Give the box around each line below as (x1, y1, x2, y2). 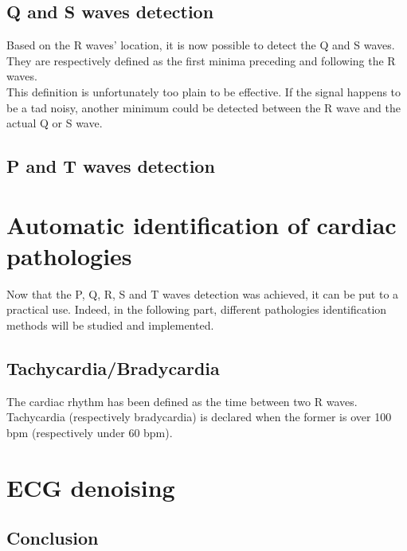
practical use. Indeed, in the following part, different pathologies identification (6, 301, 387, 318)
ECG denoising (6, 471, 175, 503)
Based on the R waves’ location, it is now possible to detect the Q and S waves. (6, 37, 395, 53)
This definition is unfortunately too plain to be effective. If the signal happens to (6, 83, 401, 100)
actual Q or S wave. (6, 115, 103, 131)
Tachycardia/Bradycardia (6, 356, 220, 381)
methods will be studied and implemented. (6, 317, 214, 334)
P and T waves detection (6, 154, 215, 178)
